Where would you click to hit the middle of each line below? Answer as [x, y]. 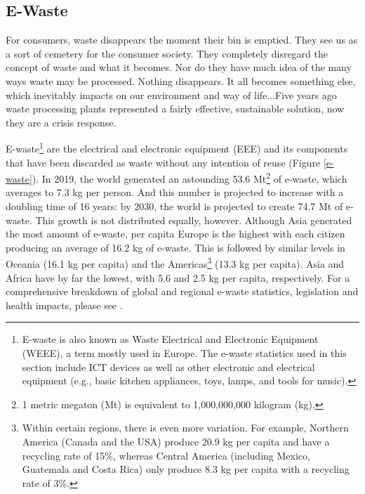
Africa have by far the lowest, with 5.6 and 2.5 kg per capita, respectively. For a [178, 277]
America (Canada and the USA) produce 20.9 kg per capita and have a [176, 442]
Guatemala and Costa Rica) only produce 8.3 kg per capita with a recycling [186, 469]
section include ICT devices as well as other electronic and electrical [168, 366]
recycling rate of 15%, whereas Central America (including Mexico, [166, 455]
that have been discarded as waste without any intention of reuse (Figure [163, 162]
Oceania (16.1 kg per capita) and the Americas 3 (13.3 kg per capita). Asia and [175, 263]
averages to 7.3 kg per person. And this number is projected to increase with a [175, 192]
